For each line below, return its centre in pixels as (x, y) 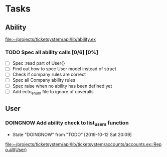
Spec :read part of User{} (39, 63)
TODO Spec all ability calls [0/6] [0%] (52, 52)
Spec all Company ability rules (44, 80)
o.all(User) (16, 150)
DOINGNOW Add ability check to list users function (67, 123)
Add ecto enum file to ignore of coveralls (53, 92)
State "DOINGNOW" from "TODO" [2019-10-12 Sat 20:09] (72, 135)
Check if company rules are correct (49, 74)
